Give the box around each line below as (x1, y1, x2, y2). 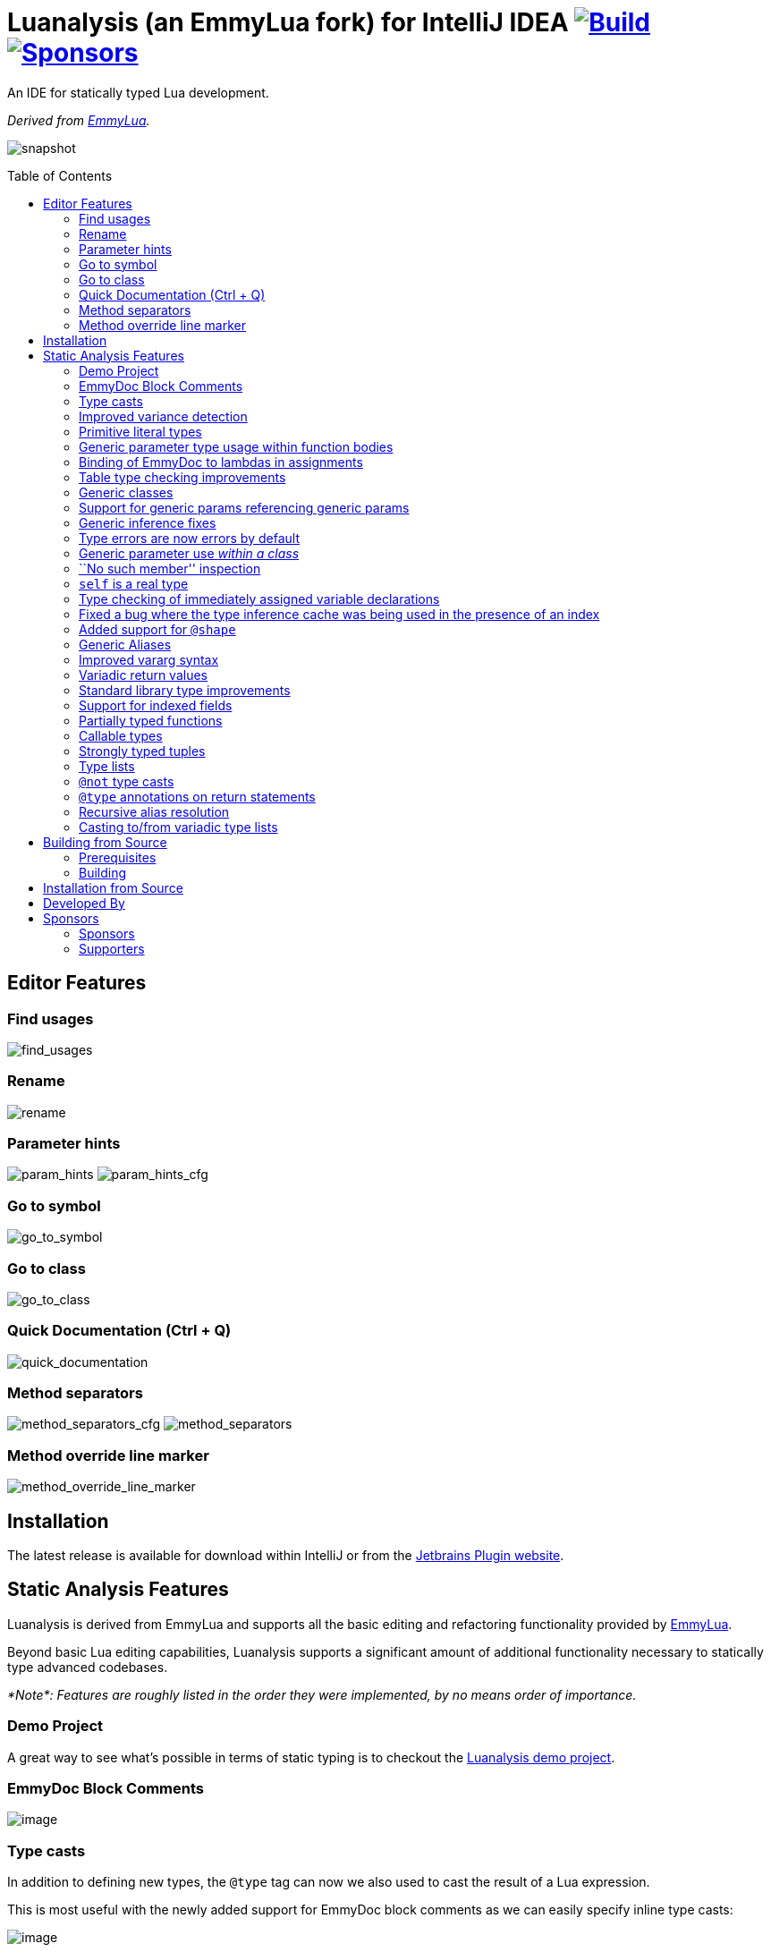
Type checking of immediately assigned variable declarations (79, 590, 440, 607)
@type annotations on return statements (79, 788, 316, 804)
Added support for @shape (79, 621, 236, 637)
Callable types (79, 727, 163, 743)
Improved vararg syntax (79, 651, 219, 667)
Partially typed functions (79, 712, 223, 728)
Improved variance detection (79, 408, 248, 424)
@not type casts (79, 773, 174, 789)
